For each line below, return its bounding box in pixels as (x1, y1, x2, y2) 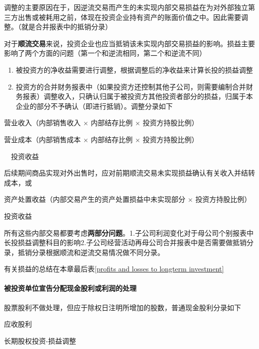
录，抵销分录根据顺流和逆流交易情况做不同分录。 (4, 247, 164, 257)
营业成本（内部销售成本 (4, 134, 81, 144)
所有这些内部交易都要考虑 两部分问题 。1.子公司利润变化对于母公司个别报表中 (4, 227, 254, 238)
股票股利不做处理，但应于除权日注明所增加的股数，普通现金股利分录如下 (4, 302, 241, 312)
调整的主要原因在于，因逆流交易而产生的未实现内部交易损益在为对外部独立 (4, 2, 248, 12)
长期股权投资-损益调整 (4, 335, 76, 346)
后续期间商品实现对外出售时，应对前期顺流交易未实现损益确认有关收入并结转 (4, 168, 255, 178)
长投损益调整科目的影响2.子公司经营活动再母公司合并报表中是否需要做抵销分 (4, 237, 254, 248)
